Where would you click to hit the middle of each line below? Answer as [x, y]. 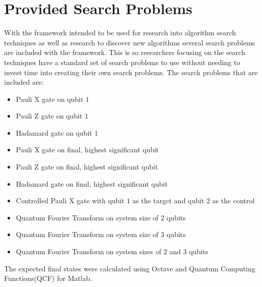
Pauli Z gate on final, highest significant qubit [87, 167]
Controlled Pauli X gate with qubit [70, 200]
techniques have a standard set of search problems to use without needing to [122, 62]
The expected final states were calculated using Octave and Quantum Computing [130, 268]
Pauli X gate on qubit [50, 99]
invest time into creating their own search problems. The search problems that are [131, 72]
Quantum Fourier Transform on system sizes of [88, 251]
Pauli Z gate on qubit [49, 116]
